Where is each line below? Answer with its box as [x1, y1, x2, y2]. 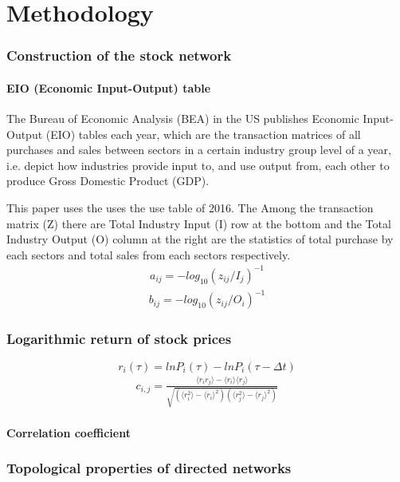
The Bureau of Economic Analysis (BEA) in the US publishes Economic [6, 110, 359, 127]
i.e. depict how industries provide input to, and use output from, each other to [6, 156, 390, 173]
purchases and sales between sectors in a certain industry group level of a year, [6, 141, 391, 158]
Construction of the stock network [6, 45, 232, 65]
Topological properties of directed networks [6, 458, 292, 478]
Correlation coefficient [6, 424, 131, 441]
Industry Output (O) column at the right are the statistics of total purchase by [6, 231, 394, 247]
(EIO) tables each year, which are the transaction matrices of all [45, 125, 361, 142]
